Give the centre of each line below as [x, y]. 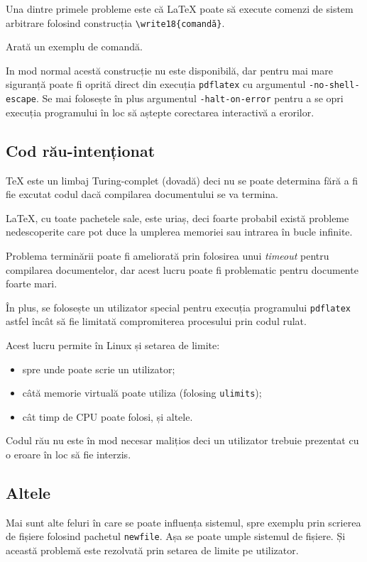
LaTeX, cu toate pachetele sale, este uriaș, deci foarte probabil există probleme [177, 217]
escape [21, 100]
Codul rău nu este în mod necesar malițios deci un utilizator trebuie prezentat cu [182, 440]
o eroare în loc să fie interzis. [69, 454]
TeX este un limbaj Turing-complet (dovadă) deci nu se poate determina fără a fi [182, 180]
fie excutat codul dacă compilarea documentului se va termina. [142, 194]
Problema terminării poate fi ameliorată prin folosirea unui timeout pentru [168, 255]
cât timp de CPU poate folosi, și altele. [108, 416]
